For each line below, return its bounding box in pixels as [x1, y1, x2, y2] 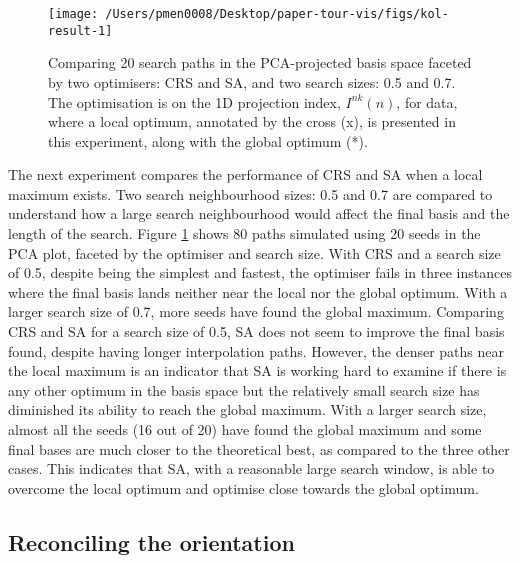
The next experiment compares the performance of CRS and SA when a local [8, 164, 483, 185]
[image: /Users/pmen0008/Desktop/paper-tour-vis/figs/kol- [48, 7, 449, 21]
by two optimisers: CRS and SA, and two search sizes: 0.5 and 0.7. [48, 71, 456, 92]
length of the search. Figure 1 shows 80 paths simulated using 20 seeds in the [8, 223, 481, 244]
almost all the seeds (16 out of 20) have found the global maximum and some [8, 419, 482, 439]
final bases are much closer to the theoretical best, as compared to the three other [8, 438, 510, 459]
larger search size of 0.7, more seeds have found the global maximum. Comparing [8, 301, 504, 322]
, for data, [396, 91, 458, 112]
